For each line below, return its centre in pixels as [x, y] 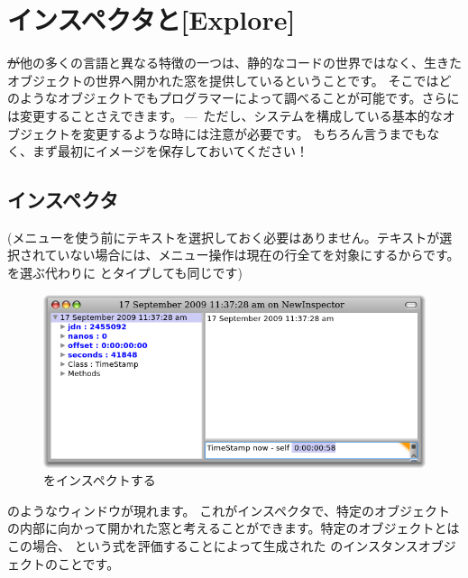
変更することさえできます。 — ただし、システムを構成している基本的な [231, 115]
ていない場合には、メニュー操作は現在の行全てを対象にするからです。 [252, 255]
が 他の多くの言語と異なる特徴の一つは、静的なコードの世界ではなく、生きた [234, 63]
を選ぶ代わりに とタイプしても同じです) [125, 273]
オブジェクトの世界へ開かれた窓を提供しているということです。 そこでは [223, 80]
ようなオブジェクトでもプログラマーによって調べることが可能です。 [220, 98]
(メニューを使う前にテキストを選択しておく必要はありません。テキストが [224, 237]
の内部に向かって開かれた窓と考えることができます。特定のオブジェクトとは [234, 528]
